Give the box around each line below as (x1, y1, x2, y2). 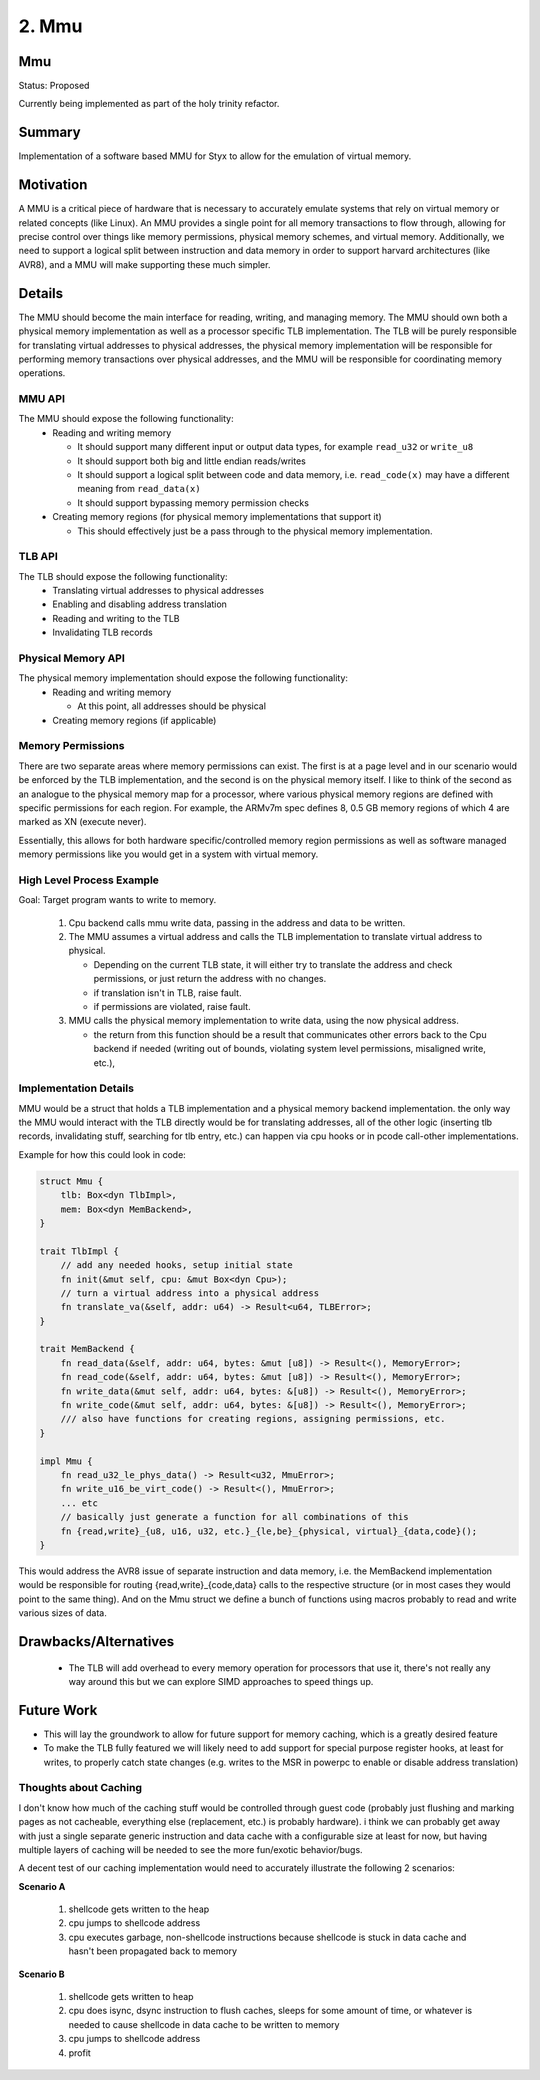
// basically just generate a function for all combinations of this (60, 1511, 409, 1523)
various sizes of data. (18, 1607, 107, 1619)
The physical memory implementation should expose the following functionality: (18, 672, 349, 684)
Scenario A (18, 1880, 66, 1892)
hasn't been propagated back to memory (68, 1945, 238, 1957)
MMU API (18, 392, 65, 406)
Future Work (18, 1701, 98, 1719)
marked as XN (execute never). (18, 816, 147, 828)
